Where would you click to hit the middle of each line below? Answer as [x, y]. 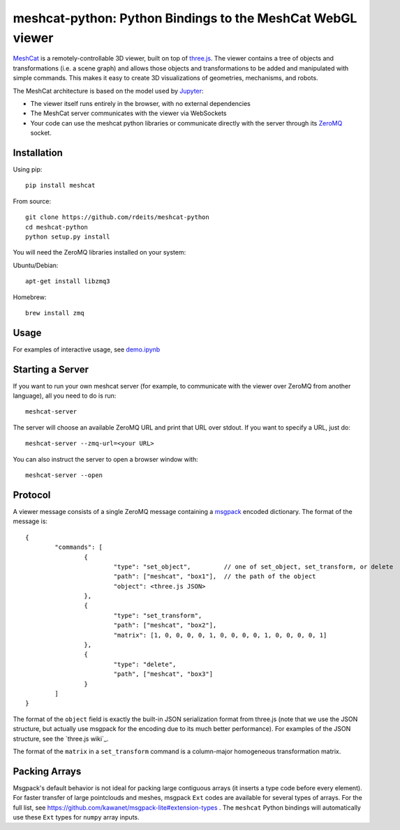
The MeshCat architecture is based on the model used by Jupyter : [108, 91]
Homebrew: [30, 297]
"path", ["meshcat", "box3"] [163, 674]
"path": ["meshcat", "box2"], [165, 625]
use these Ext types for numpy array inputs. [76, 817]
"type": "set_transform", [158, 615]
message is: [30, 521]
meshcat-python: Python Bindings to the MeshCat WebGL [185, 18]
